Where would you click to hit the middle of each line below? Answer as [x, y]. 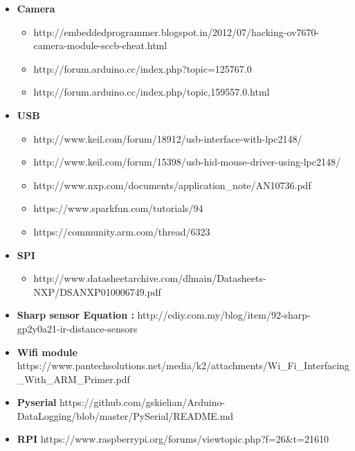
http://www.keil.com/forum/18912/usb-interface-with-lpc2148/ [168, 138]
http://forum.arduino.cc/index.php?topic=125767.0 [143, 68]
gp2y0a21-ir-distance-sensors [77, 328]
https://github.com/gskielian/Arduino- [143, 402]
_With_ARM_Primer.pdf [73, 379]
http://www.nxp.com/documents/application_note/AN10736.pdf [172, 185]
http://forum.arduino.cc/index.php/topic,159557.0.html [152, 92]
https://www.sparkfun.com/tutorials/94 [118, 208]
